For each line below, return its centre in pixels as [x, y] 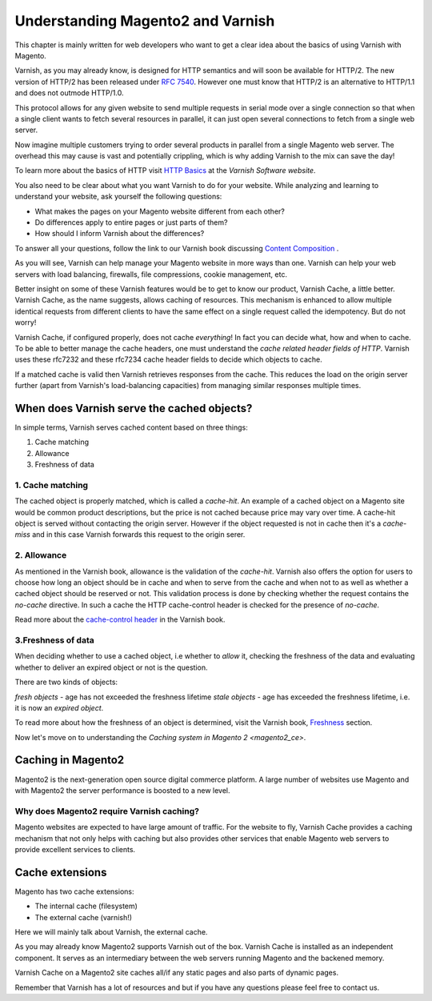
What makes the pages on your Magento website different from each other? [160, 211]
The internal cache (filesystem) [86, 906]
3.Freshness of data [55, 640]
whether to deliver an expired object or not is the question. [111, 667]
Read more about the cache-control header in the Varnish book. [120, 619]
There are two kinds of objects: [66, 682]
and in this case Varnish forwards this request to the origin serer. [139, 535]
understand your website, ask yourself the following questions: [118, 197]
